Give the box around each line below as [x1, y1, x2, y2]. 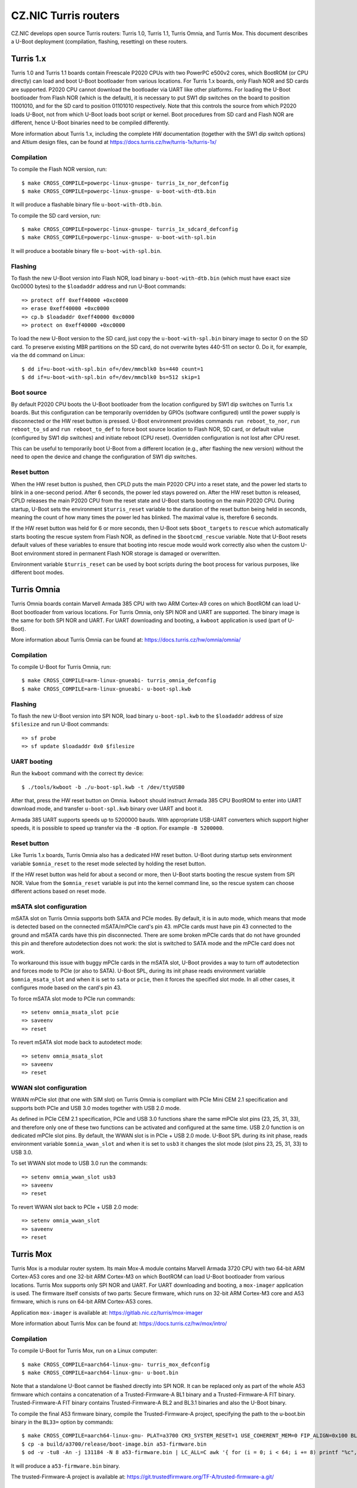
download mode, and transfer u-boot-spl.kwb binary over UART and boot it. [11, 805, 203, 812]
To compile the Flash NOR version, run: [11, 165, 107, 173]
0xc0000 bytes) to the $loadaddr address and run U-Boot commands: [11, 283, 187, 290]
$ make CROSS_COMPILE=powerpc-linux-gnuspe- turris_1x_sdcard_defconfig [21, 226, 238, 233]
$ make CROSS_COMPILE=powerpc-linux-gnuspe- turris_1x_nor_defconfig [21, 179, 229, 186]
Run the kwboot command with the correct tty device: [11, 770, 144, 777]
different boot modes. [11, 569, 65, 576]
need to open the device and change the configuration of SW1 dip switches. [11, 453, 198, 461]
